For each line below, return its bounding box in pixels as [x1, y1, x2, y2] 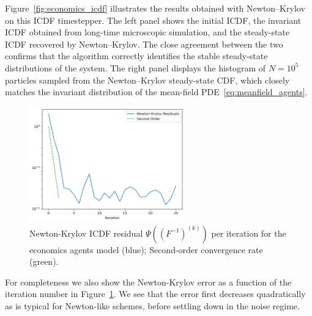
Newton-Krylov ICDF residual [29, 226, 143, 239]
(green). [29, 255, 59, 268]
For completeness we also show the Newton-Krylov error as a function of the [5, 275, 292, 288]
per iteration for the [211, 226, 286, 239]
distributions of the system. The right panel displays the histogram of [5, 61, 266, 74]
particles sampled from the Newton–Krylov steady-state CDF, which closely [5, 73, 290, 86]
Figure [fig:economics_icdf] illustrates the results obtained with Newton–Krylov [5, 2, 305, 14]
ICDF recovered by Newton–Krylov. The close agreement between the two [5, 37, 283, 50]
